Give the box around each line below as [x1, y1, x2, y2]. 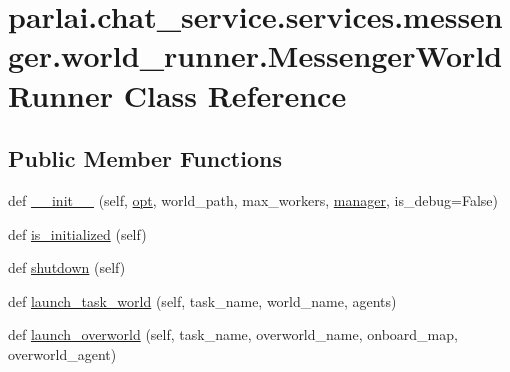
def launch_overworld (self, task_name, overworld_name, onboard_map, [8, 324, 458, 345]
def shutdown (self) [8, 257, 126, 278]
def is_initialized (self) [8, 223, 147, 244]
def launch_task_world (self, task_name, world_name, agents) [8, 290, 397, 311]
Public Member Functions [8, 143, 282, 174]
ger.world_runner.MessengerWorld [8, 35, 503, 76]
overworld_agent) [8, 343, 117, 364]
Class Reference [123, 74, 347, 115]
